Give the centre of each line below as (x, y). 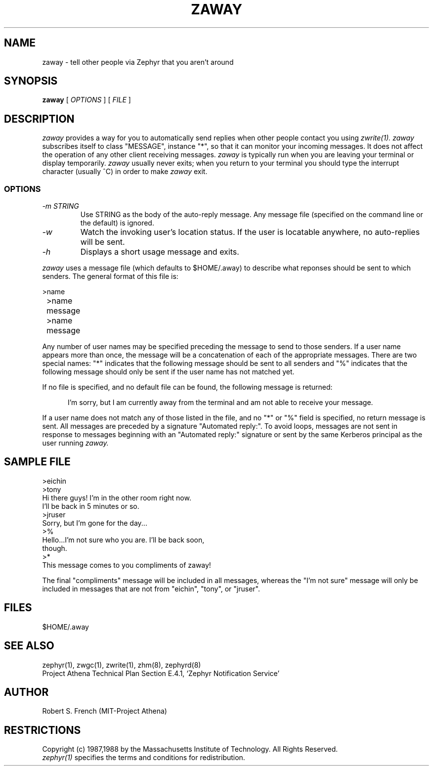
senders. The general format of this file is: (110, 276)
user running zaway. (75, 443)
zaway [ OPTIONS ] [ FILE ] (87, 100)
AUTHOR (26, 692)
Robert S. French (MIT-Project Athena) (105, 711)
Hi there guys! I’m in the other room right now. (117, 498)
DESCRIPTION (39, 119)
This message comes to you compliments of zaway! (127, 565)
